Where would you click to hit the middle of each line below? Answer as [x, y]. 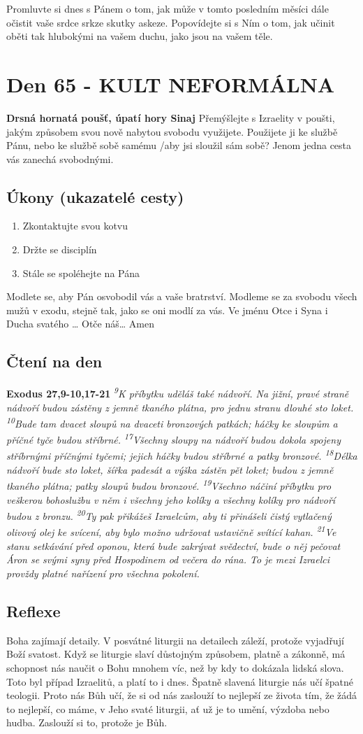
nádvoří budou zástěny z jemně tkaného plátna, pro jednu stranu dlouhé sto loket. [180, 407]
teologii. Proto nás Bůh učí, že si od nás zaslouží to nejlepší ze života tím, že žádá [182, 695]
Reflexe [34, 611]
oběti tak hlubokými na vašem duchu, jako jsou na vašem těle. [140, 36]
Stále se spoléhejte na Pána [81, 273]
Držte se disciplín [60, 249]
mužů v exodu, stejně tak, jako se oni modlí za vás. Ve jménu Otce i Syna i [167, 310]
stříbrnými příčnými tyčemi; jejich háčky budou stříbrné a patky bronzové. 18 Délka [182, 455]
